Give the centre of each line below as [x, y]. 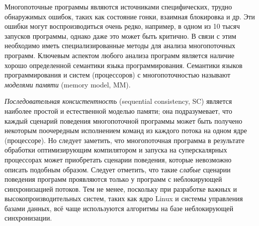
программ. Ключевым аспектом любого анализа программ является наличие [120, 55]
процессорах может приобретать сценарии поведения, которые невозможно [118, 159]
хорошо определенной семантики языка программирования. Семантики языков [124, 65]
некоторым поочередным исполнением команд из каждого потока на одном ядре [126, 130]
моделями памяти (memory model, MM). [68, 84]
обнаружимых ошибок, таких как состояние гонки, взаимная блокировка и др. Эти [130, 16]
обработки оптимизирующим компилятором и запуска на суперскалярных [116, 150]
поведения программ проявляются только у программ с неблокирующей [113, 179]
